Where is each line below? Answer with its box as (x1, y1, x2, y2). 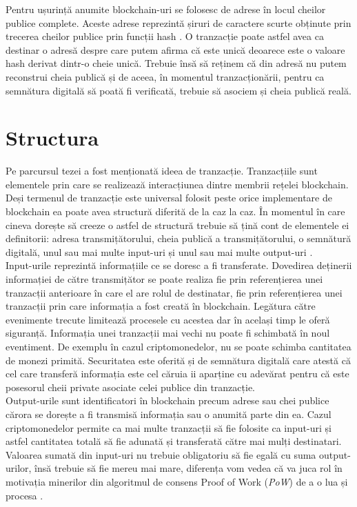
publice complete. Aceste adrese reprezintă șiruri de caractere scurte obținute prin (6, 15, 351, 30)
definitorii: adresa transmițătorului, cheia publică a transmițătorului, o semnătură (6, 231, 351, 246)
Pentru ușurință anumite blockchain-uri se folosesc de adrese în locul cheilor (6, 2, 326, 16)
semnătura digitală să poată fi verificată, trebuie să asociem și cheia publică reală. (6, 83, 351, 97)
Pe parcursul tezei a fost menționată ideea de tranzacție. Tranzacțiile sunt (6, 163, 318, 178)
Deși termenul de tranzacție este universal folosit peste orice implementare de (6, 190, 332, 205)
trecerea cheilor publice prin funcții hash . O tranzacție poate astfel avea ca (6, 29, 324, 43)
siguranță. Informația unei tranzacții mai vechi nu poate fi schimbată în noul (6, 326, 330, 340)
